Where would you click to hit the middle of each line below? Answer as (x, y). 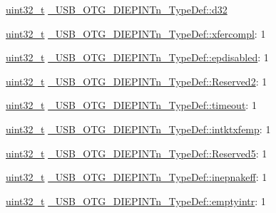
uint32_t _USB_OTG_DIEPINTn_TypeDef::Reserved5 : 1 (137, 153)
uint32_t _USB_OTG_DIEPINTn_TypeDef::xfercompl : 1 (136, 33)
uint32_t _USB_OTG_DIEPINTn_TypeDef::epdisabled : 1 (137, 57)
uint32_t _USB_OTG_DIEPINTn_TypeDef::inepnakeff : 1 (137, 177)
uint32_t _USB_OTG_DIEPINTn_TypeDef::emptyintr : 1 (136, 201)
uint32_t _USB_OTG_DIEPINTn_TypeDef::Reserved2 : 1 (137, 81)
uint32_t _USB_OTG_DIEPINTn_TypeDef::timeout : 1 (131, 105)
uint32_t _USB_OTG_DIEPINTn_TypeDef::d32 (117, 9)
